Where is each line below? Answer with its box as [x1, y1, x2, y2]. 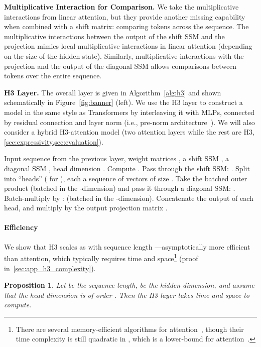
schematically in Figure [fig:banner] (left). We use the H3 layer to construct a [4, 97, 243, 107]
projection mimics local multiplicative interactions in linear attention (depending [4, 41, 252, 51]
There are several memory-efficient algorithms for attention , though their [16, 323, 244, 334]
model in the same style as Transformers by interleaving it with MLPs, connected [4, 106, 255, 117]
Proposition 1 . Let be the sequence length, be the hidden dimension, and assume [4, 280, 254, 290]
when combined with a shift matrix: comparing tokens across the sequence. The [4, 21, 249, 32]
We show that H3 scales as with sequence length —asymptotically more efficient [4, 241, 250, 252]
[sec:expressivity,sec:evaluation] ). [4, 136, 103, 147]
